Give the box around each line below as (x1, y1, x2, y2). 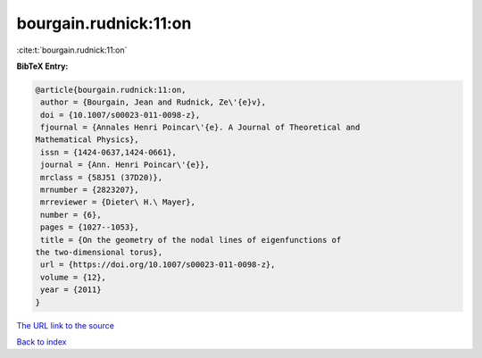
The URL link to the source (16, 320, 115, 330)
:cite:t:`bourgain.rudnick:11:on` (16, 45, 128, 55)
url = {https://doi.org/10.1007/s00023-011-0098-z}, (40, 260, 276, 270)
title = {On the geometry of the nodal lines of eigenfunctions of (40, 235, 342, 245)
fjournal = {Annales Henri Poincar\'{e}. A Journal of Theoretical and (40, 122, 361, 133)
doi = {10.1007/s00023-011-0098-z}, (40, 110, 201, 120)
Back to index (16, 336, 67, 347)
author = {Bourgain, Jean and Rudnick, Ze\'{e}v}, (40, 97, 267, 107)
